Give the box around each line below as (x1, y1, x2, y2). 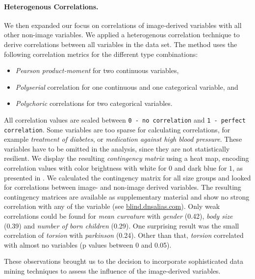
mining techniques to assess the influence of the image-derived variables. (4, 265, 221, 276)
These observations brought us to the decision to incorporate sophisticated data (4, 256, 243, 266)
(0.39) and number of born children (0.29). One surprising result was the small (4, 220, 239, 230)
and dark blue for (174, 163, 227, 173)
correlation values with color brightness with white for (4, 163, 167, 173)
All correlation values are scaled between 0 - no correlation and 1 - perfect (4, 114, 246, 125)
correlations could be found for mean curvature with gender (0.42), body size (4, 211, 233, 221)
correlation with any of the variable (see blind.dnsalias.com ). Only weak (4, 201, 220, 211)
